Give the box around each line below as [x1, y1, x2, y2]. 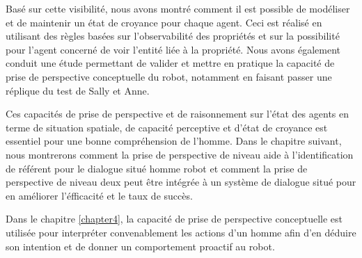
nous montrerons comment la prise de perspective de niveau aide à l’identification [6, 147, 354, 161]
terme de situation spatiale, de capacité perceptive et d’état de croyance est [6, 120, 328, 134]
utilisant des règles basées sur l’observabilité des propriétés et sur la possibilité [6, 29, 340, 43]
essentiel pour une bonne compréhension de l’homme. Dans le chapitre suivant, [6, 134, 342, 148]
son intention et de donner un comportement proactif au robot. [6, 239, 275, 253]
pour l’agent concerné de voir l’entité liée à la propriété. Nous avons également [6, 42, 340, 56]
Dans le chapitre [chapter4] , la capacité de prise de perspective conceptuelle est [6, 211, 343, 226]
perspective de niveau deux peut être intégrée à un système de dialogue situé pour [6, 175, 356, 189]
